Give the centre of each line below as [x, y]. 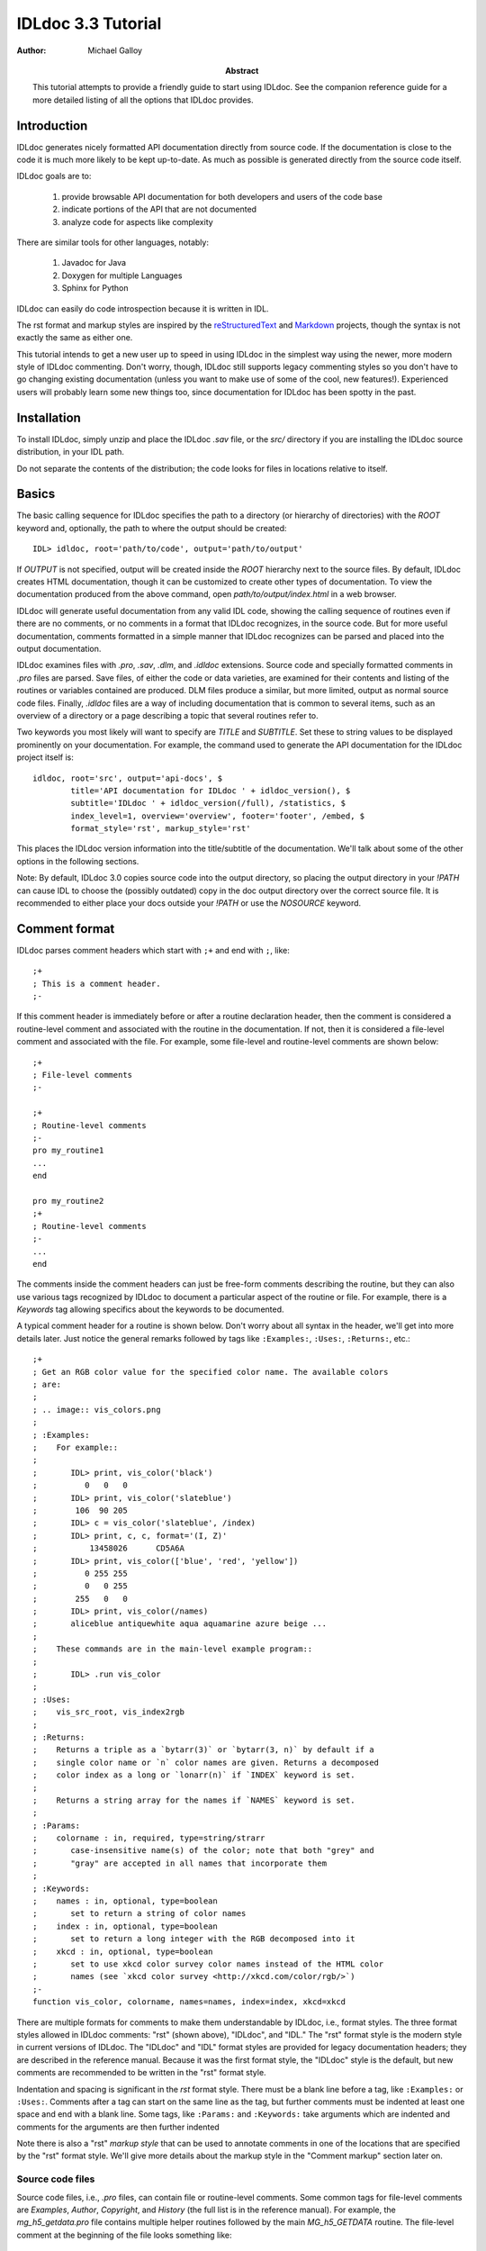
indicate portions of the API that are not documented [159, 209]
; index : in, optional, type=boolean [125, 1926]
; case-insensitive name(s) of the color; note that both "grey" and [203, 1851]
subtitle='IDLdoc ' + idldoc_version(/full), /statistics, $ [208, 803]
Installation [49, 417]
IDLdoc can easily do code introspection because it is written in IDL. [143, 308]
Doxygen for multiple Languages [122, 276]
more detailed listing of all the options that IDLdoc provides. [143, 100]
